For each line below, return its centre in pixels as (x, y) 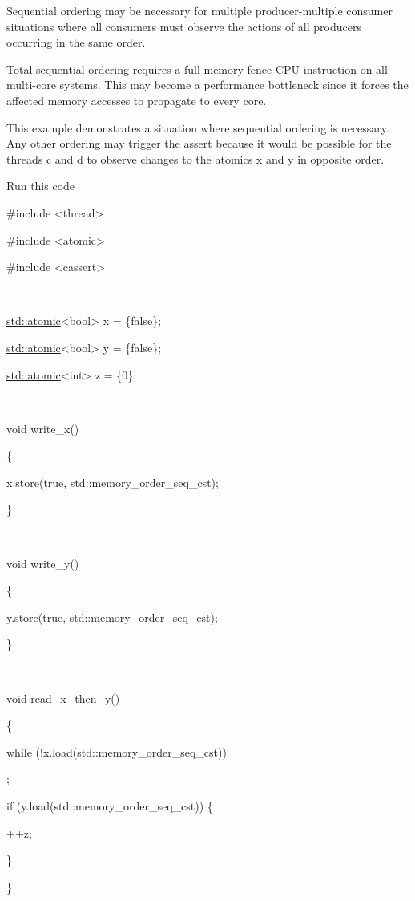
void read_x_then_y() (63, 698)
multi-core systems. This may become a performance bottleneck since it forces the (207, 85)
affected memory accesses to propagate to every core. (137, 100)
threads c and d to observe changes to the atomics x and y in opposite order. (195, 158)
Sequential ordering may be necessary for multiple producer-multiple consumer (199, 10)
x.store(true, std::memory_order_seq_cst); (113, 482)
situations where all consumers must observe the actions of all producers (184, 26)
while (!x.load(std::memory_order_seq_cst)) (117, 751)
